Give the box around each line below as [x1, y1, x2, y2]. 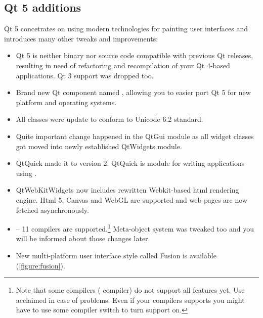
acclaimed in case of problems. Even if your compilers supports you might [16, 294, 245, 305]
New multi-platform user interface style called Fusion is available [16, 250, 216, 260]
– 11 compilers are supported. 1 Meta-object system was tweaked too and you [16, 222, 254, 234]
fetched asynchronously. [16, 204, 89, 215]
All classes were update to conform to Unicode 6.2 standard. [16, 114, 203, 124]
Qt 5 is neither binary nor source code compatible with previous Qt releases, [16, 50, 253, 61]
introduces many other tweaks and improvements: [4, 33, 158, 43]
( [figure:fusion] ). [16, 260, 65, 270]
